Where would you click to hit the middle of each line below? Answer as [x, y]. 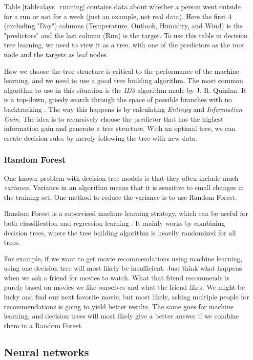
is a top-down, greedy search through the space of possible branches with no [118, 99]
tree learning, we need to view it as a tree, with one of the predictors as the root [124, 45]
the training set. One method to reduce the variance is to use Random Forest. [120, 197]
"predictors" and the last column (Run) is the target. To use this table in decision [126, 35]
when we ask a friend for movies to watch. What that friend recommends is [117, 277]
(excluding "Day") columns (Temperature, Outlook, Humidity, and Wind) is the [123, 26]
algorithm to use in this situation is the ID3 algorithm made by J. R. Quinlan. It [125, 90]
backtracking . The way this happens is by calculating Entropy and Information [123, 109]
